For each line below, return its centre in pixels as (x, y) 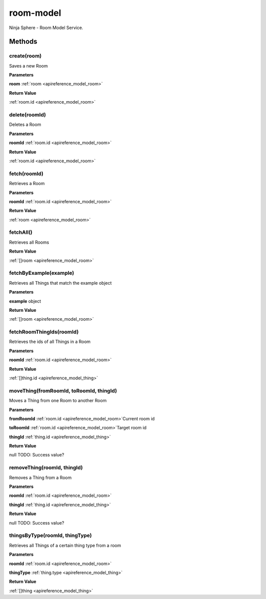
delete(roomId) (28, 115)
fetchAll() (21, 232)
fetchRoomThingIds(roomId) (44, 332)
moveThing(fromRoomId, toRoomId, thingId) (63, 391)
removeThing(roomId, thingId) (46, 468)
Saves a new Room (28, 66)
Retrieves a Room (27, 184)
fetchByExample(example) (42, 273)
